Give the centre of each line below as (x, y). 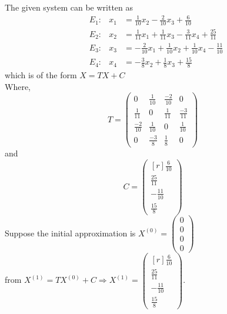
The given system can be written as (69, 7)
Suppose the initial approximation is (70, 233)
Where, (18, 86)
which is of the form (41, 75)
